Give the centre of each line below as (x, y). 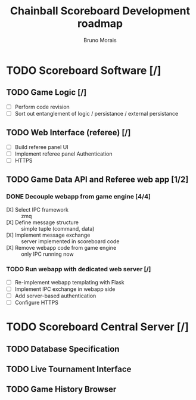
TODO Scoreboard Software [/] (84, 70)
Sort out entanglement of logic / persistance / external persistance (97, 113)
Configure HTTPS (36, 303)
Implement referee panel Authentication (63, 154)
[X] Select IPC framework (38, 209)
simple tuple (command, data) (58, 228)
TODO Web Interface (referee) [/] (69, 133)
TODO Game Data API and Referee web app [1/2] (97, 180)
